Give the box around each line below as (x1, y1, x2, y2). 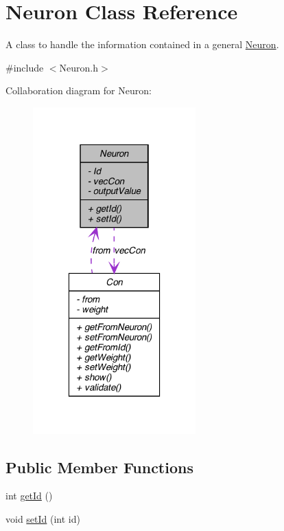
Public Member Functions (5, 456, 193, 477)
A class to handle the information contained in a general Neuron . (5, 37, 279, 52)
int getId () (5, 488, 53, 503)
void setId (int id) (5, 511, 80, 525)
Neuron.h (59, 60, 99, 74)
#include (5, 60, 44, 74)
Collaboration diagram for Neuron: (5, 83, 152, 98)
